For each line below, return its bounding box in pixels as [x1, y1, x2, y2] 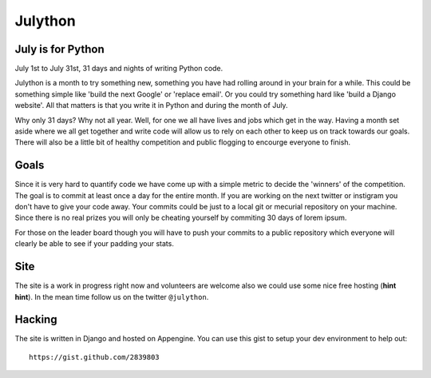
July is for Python [14, 42, 105, 56]
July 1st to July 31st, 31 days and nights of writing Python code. [14, 64, 223, 74]
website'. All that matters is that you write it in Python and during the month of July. [14, 101, 288, 110]
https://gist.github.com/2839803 [29, 352, 160, 361]
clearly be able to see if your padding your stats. [14, 239, 175, 249]
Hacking [14, 312, 57, 327]
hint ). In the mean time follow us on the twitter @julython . [14, 292, 209, 301]
